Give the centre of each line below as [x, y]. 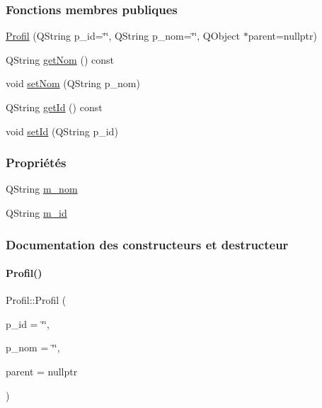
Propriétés [36, 163]
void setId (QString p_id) [62, 131]
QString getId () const [54, 107]
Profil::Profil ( [36, 300]
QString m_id [36, 212]
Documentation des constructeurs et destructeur [147, 244]
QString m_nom [42, 189]
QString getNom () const [60, 59]
